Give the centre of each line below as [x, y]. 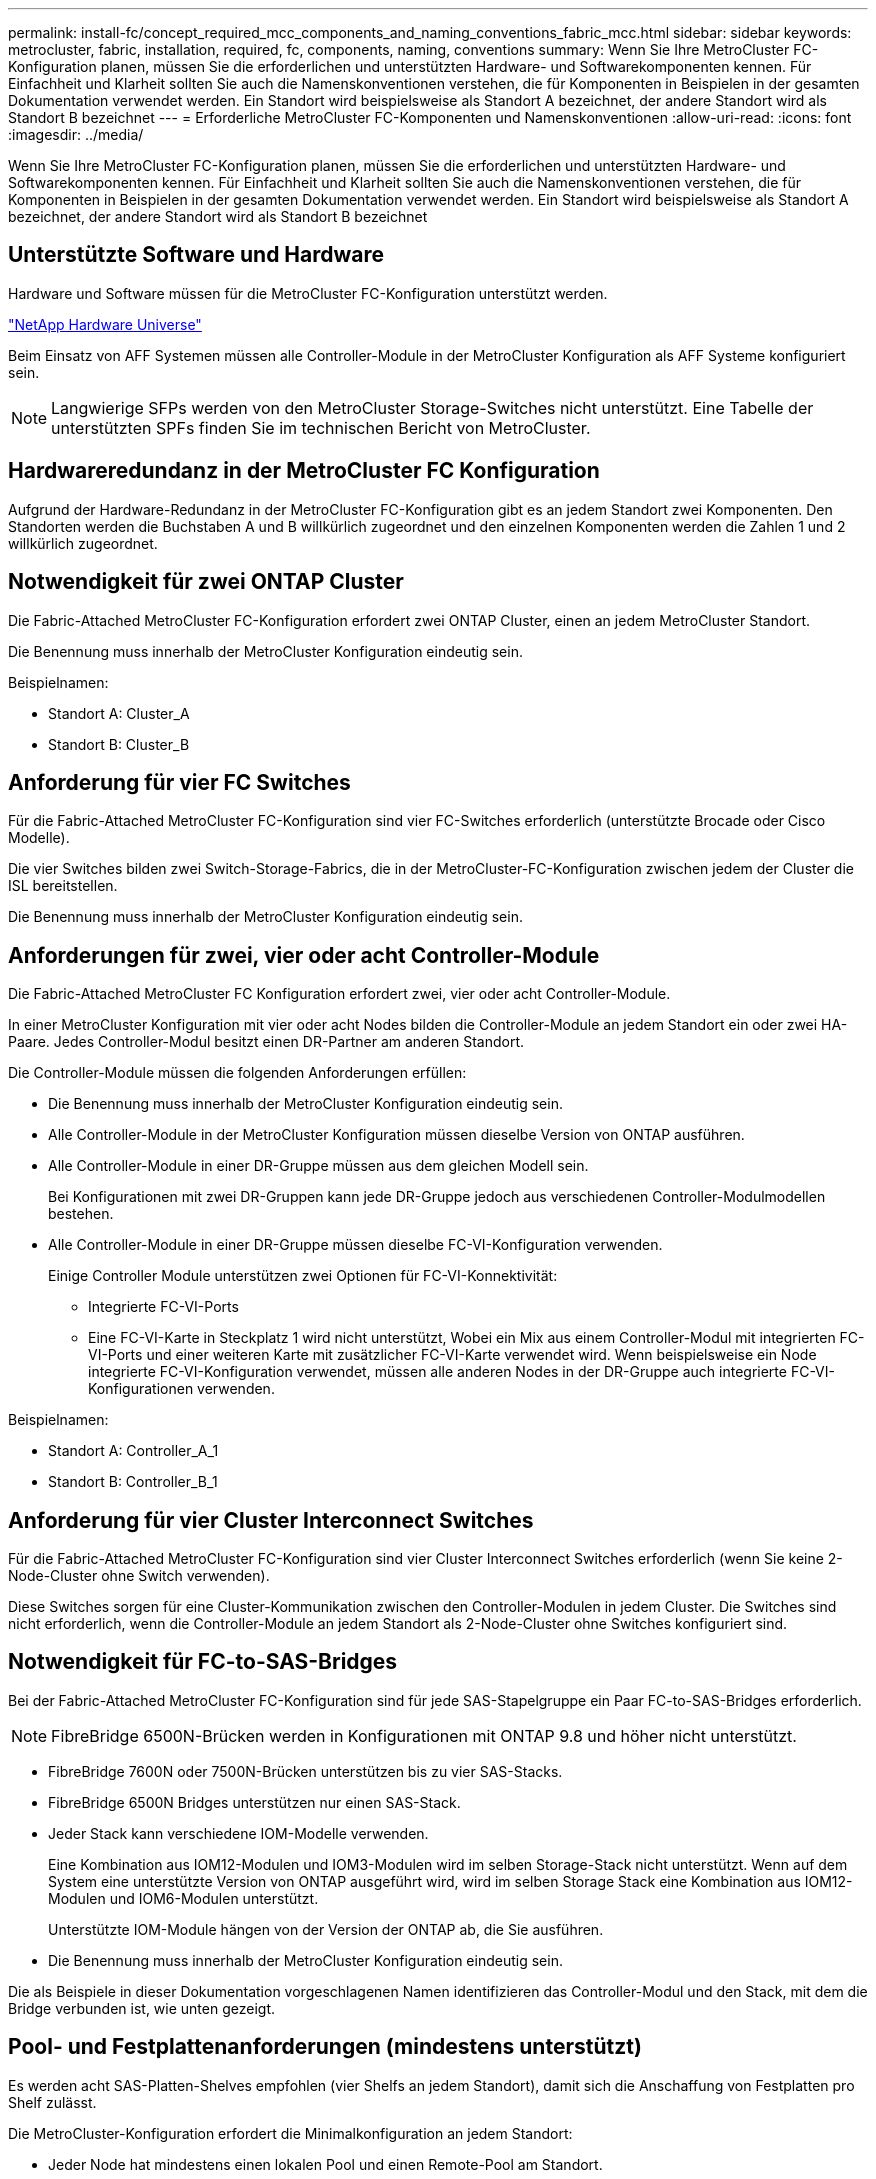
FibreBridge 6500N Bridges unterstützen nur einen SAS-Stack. [254, 1802]
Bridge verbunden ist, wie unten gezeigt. [141, 2008]
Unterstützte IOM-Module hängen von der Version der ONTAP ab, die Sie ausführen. [326, 1929]
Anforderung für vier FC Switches [179, 782]
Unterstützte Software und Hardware [196, 255]
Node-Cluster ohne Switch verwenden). [139, 1576]
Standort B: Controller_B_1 [133, 1482]
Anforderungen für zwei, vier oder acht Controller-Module [304, 955]
